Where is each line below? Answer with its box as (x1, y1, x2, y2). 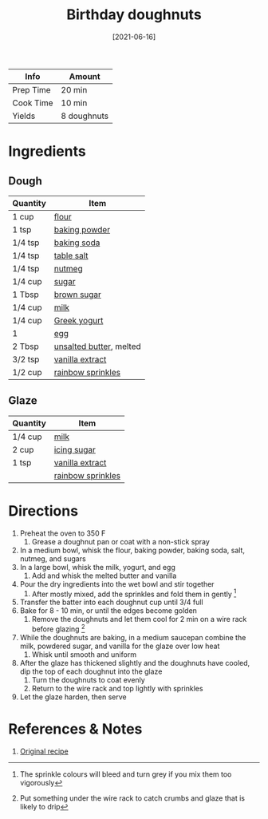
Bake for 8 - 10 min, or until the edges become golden (19, 606, 198, 615)
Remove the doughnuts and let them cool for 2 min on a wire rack (31, 615, 247, 624)
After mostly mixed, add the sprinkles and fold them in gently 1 (31, 588, 237, 599)
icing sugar (53, 444, 96, 455)
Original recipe (19, 746, 69, 756)
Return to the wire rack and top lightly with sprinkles (31, 684, 203, 693)
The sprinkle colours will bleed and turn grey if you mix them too (19, 769, 232, 779)
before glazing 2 (31, 623, 85, 634)
